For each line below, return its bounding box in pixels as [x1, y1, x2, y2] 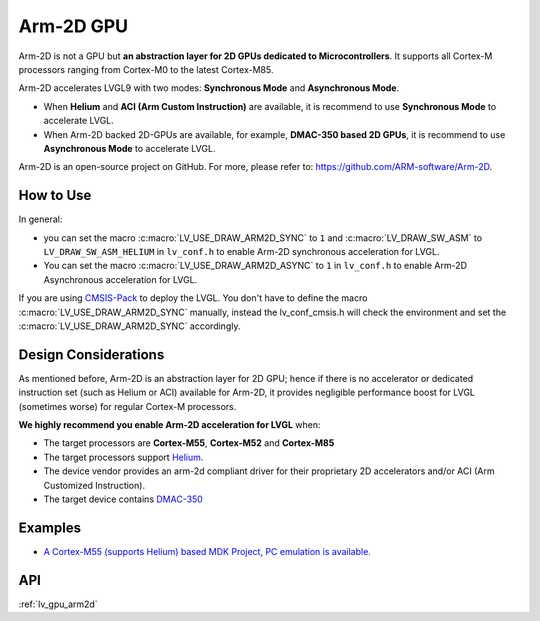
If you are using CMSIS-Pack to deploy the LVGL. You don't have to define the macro [18, 292, 368, 304]
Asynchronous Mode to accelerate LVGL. [43, 142, 216, 154]
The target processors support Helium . [43, 451, 204, 463]
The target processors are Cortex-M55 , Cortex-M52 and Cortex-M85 [43, 437, 335, 449]
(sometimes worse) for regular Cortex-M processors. [18, 400, 237, 412]
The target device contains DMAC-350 [43, 493, 204, 505]
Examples [18, 519, 82, 536]
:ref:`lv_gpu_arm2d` [18, 598, 99, 610]
